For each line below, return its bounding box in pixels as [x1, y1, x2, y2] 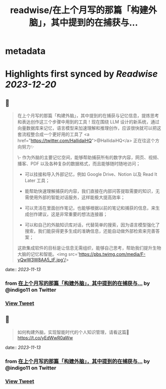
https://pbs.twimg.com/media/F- [79, 251, 146, 257]
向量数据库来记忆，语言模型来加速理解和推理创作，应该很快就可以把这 [17, 125, 162, 131]
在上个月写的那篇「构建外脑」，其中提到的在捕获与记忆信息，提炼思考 [17, 113, 159, 119]
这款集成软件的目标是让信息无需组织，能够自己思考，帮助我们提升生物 [17, 245, 162, 251]
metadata [5, 45, 46, 57]
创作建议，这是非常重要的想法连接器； [29, 211, 108, 217]
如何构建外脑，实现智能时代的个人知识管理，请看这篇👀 [17, 329, 129, 335]
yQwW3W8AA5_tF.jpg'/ [17, 257, 66, 263]
